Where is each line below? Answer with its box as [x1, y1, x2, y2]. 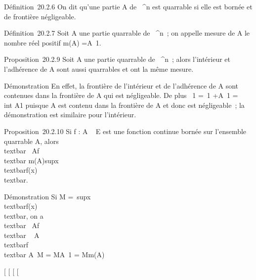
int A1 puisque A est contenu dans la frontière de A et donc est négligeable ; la [4, 99, 245, 110]
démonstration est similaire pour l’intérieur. [4, 109, 136, 120]
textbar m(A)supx [4, 155, 59, 165]
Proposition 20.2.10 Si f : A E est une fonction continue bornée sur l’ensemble [4, 126, 247, 136]
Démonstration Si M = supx [4, 191, 91, 201]
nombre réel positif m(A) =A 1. [4, 37, 101, 47]
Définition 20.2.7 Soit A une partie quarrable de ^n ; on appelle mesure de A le [4, 28, 250, 38]
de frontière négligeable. [4, 11, 76, 21]
